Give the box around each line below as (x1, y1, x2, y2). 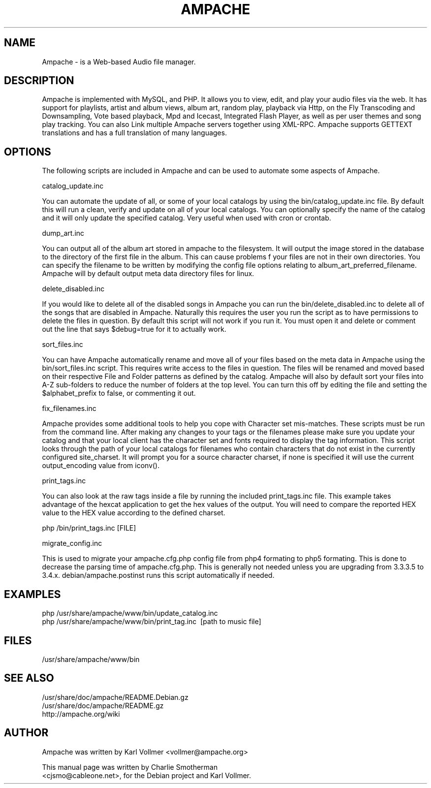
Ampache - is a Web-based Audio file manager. (42, 57, 196, 66)
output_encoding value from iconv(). (42, 461, 160, 470)
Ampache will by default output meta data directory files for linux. (42, 269, 254, 278)
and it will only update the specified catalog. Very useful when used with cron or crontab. (42, 214, 332, 222)
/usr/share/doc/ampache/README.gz (42, 701, 164, 710)
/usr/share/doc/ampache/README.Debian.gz (42, 693, 188, 701)
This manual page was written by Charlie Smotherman (42, 762, 218, 771)
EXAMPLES (4, 588, 61, 600)
